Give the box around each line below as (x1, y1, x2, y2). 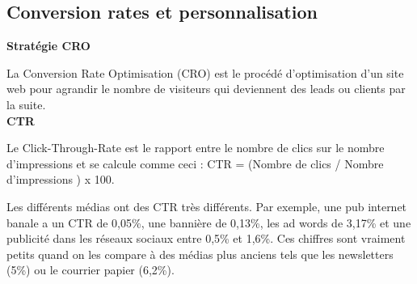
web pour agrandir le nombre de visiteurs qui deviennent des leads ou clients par (6, 80, 406, 97)
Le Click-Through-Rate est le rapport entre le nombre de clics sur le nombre (6, 139, 385, 156)
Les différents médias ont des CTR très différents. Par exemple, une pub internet (6, 197, 407, 214)
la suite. (6, 95, 46, 112)
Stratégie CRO (6, 37, 91, 54)
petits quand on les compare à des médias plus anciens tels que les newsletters (6, 245, 394, 262)
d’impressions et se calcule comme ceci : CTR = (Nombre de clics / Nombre (6, 155, 384, 172)
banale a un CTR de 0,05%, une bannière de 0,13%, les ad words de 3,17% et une (6, 214, 411, 231)
